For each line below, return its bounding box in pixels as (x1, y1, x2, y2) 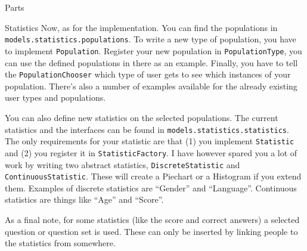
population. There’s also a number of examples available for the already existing (5, 79, 297, 92)
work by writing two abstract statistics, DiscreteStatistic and (5, 158, 240, 171)
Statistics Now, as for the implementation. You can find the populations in (5, 21, 278, 33)
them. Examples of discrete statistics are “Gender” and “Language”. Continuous (5, 181, 297, 194)
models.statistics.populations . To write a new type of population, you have (5, 33, 296, 45)
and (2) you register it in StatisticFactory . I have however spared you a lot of (5, 146, 297, 159)
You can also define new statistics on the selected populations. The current (5, 111, 278, 123)
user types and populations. (5, 91, 106, 104)
